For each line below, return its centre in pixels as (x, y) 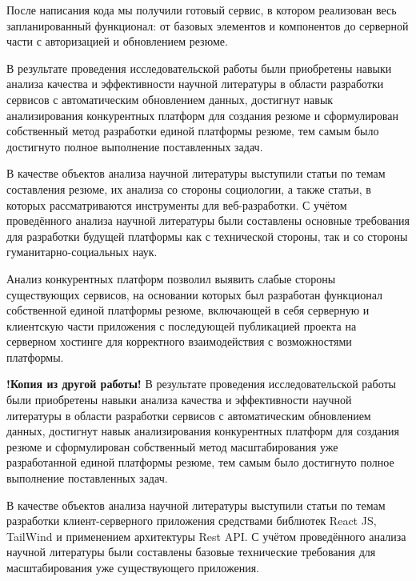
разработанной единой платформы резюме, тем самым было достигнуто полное (200, 462)
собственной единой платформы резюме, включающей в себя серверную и (188, 310)
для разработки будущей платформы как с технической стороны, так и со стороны (207, 236)
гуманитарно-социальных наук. (82, 252)
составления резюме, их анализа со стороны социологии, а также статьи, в (189, 188)
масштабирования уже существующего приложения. (133, 567)
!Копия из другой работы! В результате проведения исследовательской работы (202, 384)
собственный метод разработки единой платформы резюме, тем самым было (193, 131)
